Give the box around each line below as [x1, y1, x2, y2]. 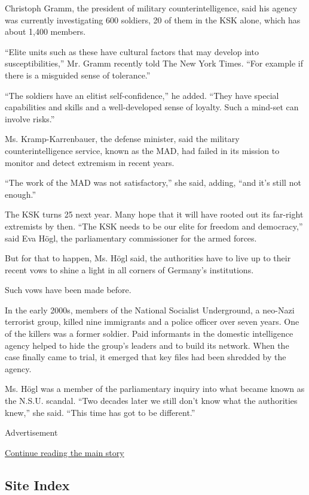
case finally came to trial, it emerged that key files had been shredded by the [5, 351, 286, 363]
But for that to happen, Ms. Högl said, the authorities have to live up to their [5, 252, 291, 264]
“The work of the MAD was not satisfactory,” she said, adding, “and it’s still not [5, 176, 301, 189]
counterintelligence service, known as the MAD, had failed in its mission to [5, 144, 280, 156]
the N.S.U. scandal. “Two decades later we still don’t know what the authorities [5, 394, 298, 407]
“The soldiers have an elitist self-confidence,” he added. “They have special [5, 89, 279, 101]
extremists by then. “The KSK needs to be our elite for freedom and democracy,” [5, 219, 303, 232]
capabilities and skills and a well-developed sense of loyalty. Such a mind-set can [5, 101, 299, 113]
